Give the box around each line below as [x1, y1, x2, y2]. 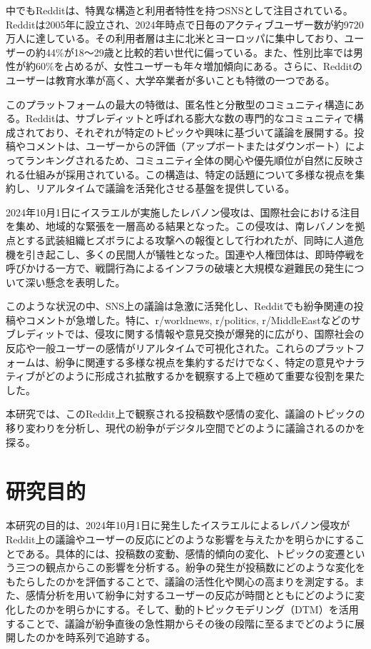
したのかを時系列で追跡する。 [15, 630, 156, 645]
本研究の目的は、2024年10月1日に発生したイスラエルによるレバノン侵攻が [6, 518, 350, 533]
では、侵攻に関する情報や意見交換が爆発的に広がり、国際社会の [65, 326, 365, 341]
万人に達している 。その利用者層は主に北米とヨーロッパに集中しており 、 [6, 31, 345, 46]
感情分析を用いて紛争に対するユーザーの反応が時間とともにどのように [25, 588, 355, 603]
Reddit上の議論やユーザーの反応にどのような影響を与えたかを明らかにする [6, 531, 355, 546]
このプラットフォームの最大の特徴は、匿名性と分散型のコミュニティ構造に [6, 96, 355, 111]
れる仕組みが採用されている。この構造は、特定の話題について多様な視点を [6, 166, 355, 181]
